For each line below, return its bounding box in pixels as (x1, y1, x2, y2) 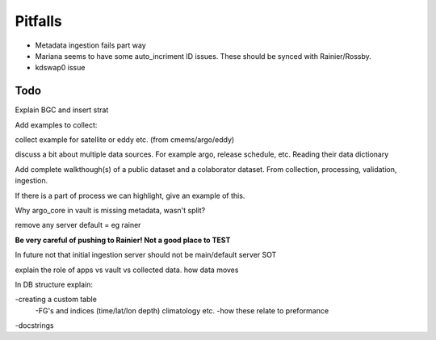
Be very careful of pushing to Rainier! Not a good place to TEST (15, 235, 231, 245)
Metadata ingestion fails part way (35, 40, 147, 50)
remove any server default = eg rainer (15, 220, 141, 230)
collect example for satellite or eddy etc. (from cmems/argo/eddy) (15, 135, 235, 145)
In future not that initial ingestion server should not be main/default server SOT (15, 250, 277, 260)
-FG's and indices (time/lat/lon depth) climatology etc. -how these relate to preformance (35, 305, 329, 315)
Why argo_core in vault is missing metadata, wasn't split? (15, 205, 206, 215)
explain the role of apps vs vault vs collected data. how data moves (15, 265, 239, 275)
